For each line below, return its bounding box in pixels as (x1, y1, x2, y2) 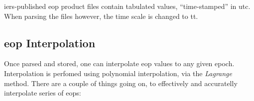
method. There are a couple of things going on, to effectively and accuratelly (4, 78, 238, 88)
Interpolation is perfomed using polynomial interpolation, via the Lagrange (4, 68, 232, 78)
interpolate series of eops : (4, 88, 81, 98)
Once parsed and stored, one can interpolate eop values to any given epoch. (4, 58, 235, 69)
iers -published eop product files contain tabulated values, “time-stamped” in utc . (4, 1, 251, 11)
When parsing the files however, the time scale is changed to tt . (4, 10, 198, 21)
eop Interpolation (4, 35, 96, 50)
